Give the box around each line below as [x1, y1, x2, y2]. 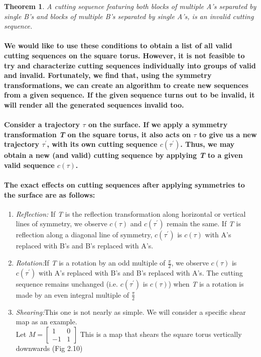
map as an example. [16, 316, 77, 327]
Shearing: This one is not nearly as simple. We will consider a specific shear [16, 306, 246, 317]
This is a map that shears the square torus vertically [80, 328, 242, 339]
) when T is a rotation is [168, 278, 244, 289]
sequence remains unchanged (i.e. [16, 278, 118, 289]
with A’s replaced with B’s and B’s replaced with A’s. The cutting [38, 267, 243, 278]
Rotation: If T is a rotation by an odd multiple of [16, 257, 166, 268]
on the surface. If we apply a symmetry [88, 119, 228, 130]
